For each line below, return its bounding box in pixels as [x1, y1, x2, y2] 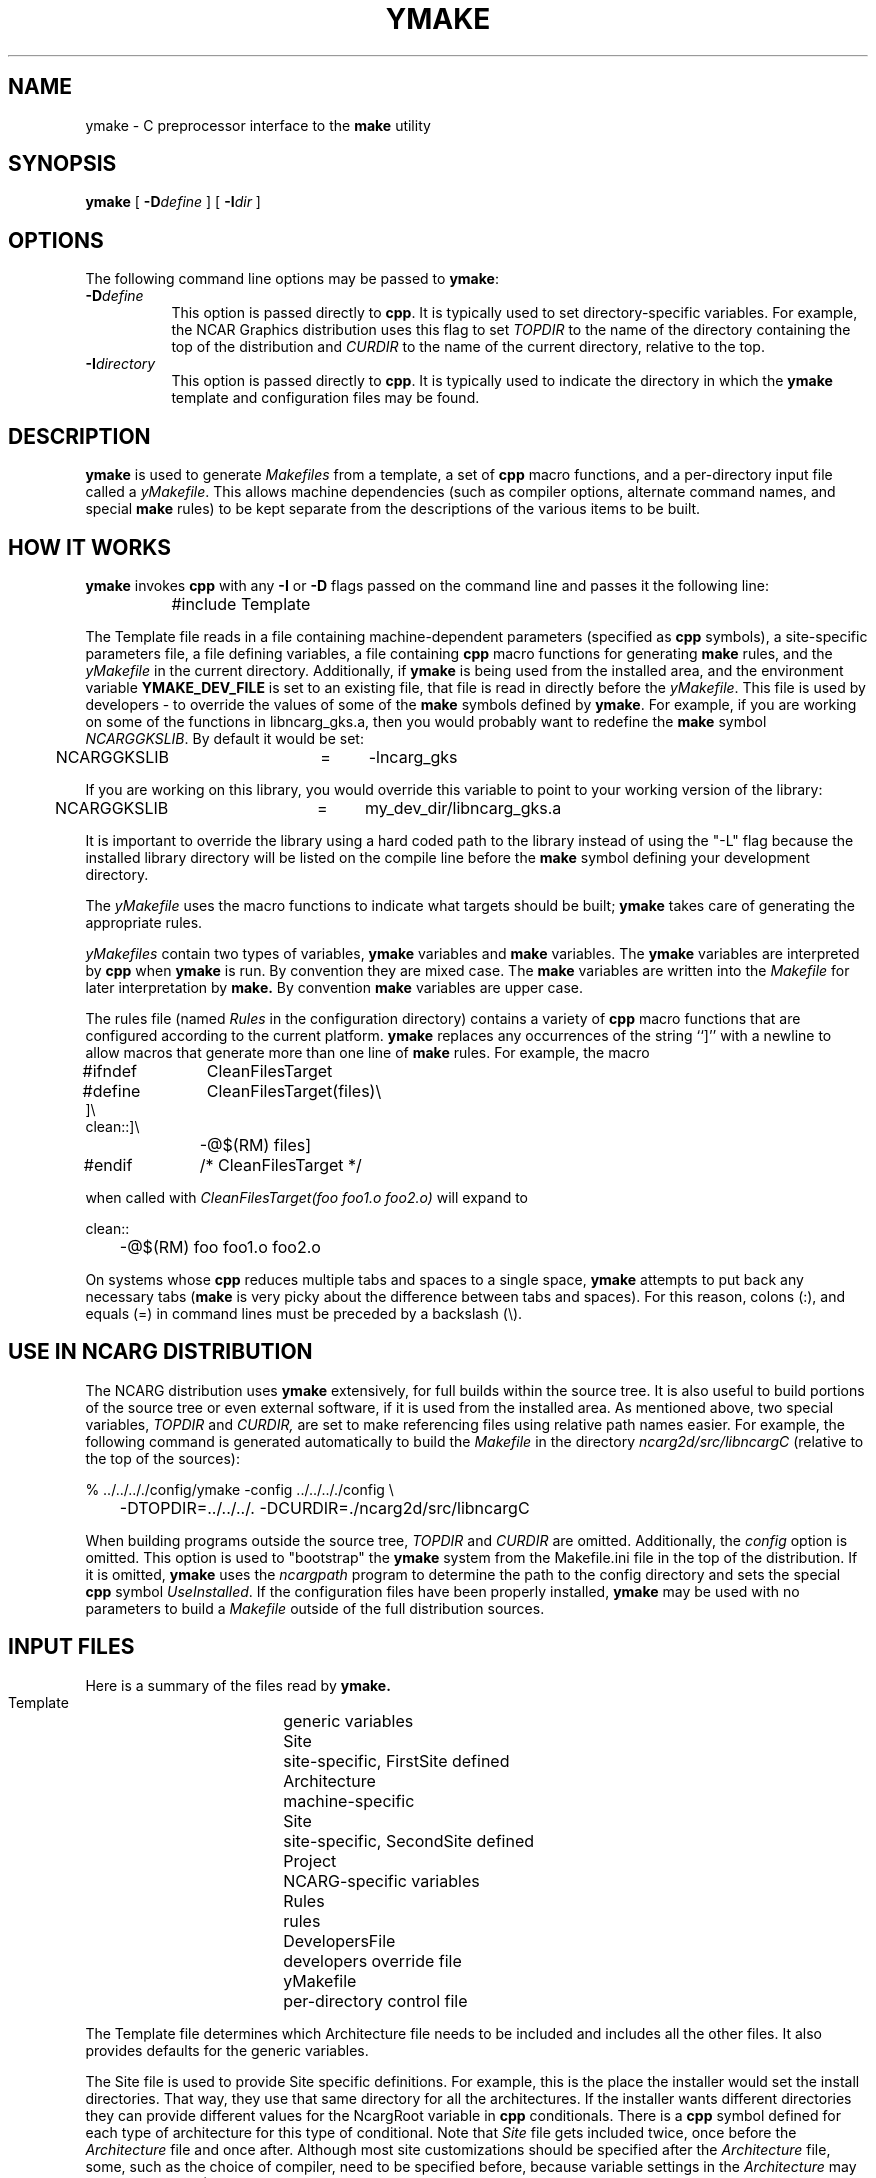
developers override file [283, 1950, 462, 1971]
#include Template [171, 593, 311, 614]
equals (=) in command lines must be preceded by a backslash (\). [85, 1304, 523, 1322]
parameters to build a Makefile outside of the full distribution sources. [85, 1599, 545, 1617]
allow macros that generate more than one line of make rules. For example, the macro [85, 1043, 650, 1061]
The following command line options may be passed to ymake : [85, 270, 499, 288]
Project [283, 1850, 337, 1871]
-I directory [85, 355, 156, 373]
